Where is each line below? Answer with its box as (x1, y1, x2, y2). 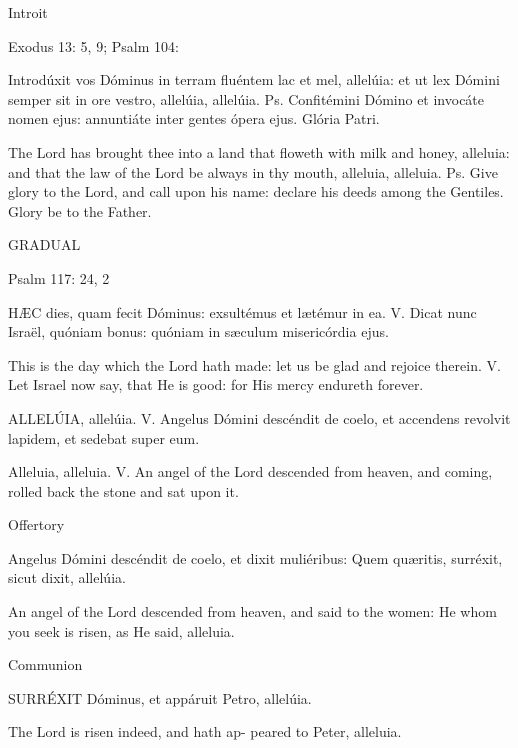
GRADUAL (8, 234, 81, 255)
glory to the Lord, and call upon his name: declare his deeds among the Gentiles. (8, 181, 504, 202)
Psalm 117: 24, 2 (8, 267, 110, 288)
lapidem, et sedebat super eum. (8, 427, 200, 448)
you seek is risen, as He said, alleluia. (8, 620, 235, 641)
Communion (8, 654, 83, 675)
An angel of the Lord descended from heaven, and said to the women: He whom (8, 601, 497, 622)
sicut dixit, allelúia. (8, 567, 126, 588)
